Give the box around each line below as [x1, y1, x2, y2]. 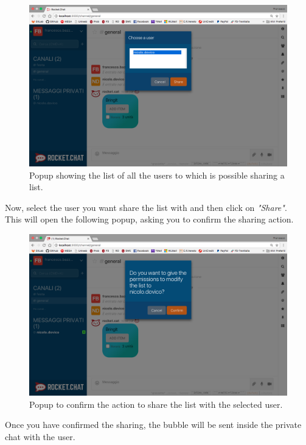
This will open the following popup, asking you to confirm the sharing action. [5, 213, 294, 226]
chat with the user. [5, 430, 75, 443]
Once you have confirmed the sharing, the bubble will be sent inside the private [5, 418, 302, 431]
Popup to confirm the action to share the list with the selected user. [29, 397, 283, 410]
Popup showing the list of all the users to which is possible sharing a [29, 168, 285, 181]
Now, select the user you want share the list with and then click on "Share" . [5, 201, 287, 213]
